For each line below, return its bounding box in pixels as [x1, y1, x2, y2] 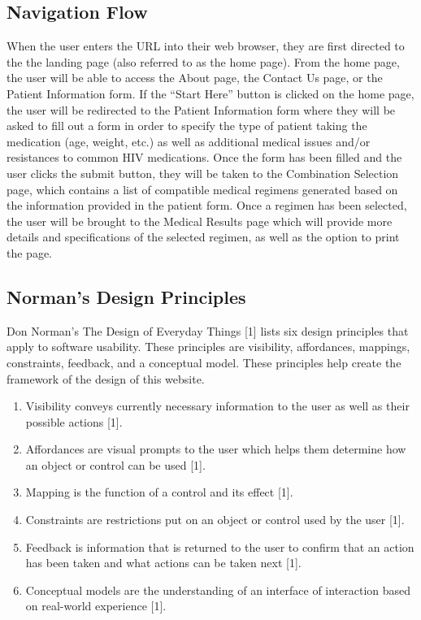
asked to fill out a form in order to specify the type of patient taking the [7, 117, 367, 134]
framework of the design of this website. [7, 370, 205, 387]
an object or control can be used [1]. [25, 456, 206, 473]
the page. [7, 244, 52, 261]
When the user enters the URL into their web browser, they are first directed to [7, 37, 405, 54]
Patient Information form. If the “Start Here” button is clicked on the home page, [7, 85, 414, 102]
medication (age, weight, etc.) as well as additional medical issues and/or [7, 132, 371, 150]
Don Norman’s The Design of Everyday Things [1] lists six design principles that [7, 322, 409, 339]
